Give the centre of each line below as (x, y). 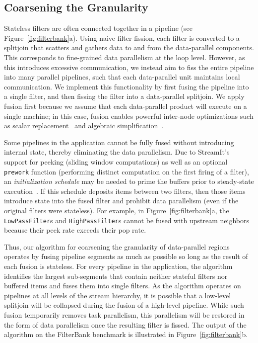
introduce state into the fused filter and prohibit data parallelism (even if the (121, 201)
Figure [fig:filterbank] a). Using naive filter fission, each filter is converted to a (122, 38)
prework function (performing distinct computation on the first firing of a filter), (127, 171)
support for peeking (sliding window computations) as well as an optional (116, 161)
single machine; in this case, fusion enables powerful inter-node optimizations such (129, 116)
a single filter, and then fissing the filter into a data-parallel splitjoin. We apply (124, 96)
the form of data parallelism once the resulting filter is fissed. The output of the (125, 324)
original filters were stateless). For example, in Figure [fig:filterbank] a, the (117, 210)
